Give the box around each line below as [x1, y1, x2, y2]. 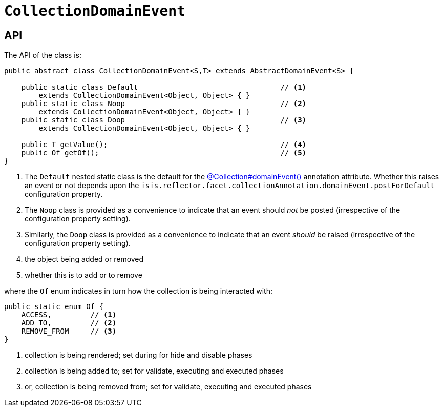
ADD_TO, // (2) [21, 319, 117, 327]
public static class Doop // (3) [21, 116, 307, 125]
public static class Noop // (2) [21, 99, 307, 108]
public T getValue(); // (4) [21, 140, 307, 149]
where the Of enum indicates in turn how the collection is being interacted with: [4, 286, 272, 296]
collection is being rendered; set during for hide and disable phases [25, 351, 252, 360]
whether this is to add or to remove [25, 271, 142, 280]
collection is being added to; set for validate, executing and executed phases [25, 366, 284, 376]
